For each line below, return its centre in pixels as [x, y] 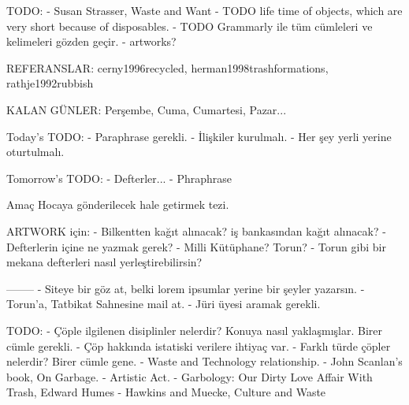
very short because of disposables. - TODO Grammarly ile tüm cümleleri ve [190, 26]
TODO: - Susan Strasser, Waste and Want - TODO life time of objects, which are [204, 10]
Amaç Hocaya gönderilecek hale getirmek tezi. [118, 204]
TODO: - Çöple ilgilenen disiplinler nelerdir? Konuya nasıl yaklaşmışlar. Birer [194, 330]
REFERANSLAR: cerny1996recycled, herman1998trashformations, [167, 67]
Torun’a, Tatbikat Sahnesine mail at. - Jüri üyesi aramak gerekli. [164, 304]
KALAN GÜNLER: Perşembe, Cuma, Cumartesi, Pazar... [147, 109]
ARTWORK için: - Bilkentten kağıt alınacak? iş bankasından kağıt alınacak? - [196, 230]
